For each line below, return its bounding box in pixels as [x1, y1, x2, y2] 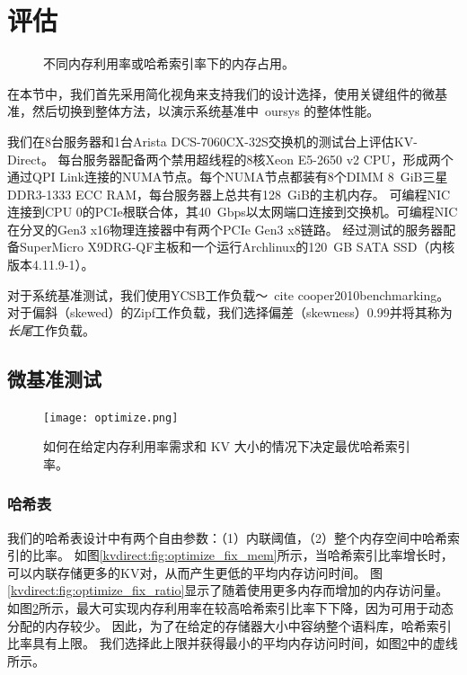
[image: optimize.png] [43, 411, 179, 424]
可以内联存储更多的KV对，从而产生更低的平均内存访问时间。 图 [7, 563, 383, 582]
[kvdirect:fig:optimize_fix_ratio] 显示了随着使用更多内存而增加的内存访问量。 [7, 581, 449, 600]
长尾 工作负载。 [7, 320, 95, 339]
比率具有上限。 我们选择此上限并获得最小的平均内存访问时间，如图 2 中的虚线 [7, 634, 458, 653]
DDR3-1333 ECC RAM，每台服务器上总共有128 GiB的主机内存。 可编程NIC [7, 184, 451, 203]
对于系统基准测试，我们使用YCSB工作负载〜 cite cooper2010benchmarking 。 [7, 285, 450, 304]
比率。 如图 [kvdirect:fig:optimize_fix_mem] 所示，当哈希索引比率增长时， [31, 546, 454, 564]
